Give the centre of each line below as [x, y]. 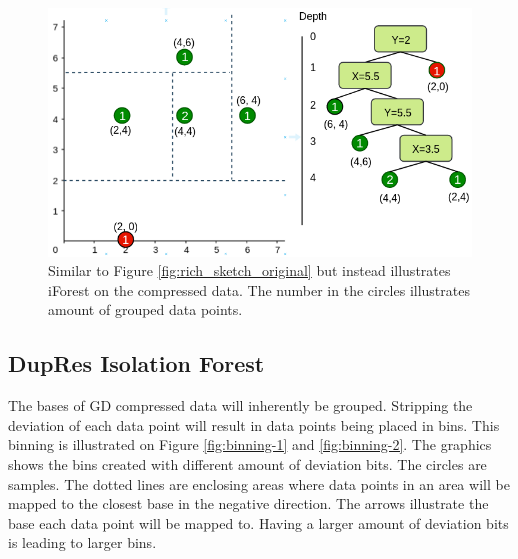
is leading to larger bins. [82, 542]
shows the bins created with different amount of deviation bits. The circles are [247, 463]
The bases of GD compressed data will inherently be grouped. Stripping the [240, 405]
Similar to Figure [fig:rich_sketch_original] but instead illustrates [249, 270]
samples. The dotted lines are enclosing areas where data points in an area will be [259, 483]
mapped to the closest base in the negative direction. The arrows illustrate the [248, 503]
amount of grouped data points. [145, 309]
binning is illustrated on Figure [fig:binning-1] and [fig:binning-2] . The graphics [250, 444]
